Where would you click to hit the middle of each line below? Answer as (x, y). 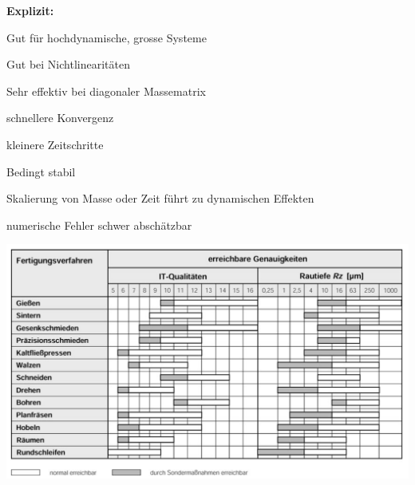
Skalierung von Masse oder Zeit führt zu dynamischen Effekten (160, 198)
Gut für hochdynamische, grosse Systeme (107, 37)
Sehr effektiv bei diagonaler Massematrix (106, 91)
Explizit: (30, 10)
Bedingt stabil (41, 171)
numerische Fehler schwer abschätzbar (99, 225)
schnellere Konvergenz (60, 118)
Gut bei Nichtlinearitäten (68, 64)
